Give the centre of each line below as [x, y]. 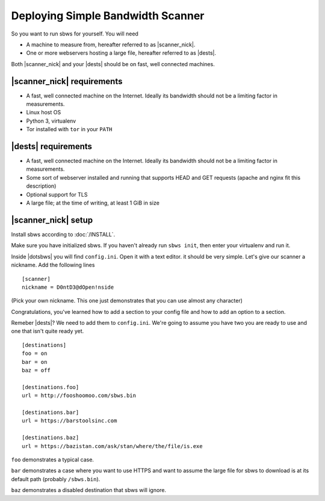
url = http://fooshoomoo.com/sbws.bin [79, 396]
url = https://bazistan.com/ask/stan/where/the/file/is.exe [112, 446]
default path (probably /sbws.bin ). [56, 479]
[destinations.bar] [51, 412]
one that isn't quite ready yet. [48, 331]
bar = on [35, 362]
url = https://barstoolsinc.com [70, 421]
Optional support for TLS [57, 194]
